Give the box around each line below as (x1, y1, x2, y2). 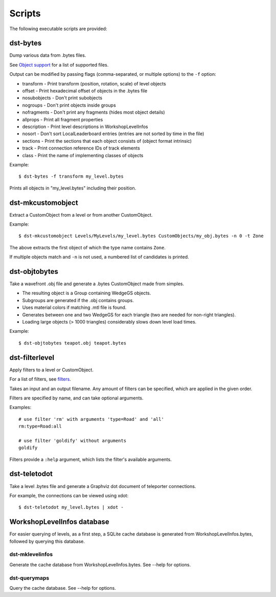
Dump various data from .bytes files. (9, 52, 86, 58)
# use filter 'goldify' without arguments (18, 438, 127, 443)
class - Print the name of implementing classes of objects (22, 152, 144, 158)
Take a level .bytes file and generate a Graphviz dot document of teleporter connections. (9, 483, 196, 489)
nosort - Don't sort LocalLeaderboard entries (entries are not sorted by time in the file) (22, 131, 204, 137)
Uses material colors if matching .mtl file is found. (22, 305, 127, 311)
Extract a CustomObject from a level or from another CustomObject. (9, 211, 153, 218)
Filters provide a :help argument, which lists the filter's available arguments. (9, 456, 172, 462)
